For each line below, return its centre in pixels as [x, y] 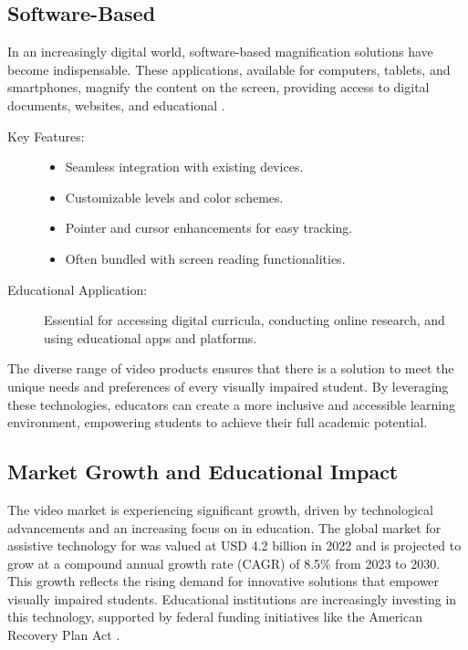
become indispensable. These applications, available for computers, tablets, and [229, 69]
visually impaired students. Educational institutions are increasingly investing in [232, 598]
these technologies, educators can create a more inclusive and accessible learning [231, 404]
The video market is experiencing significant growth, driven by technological [220, 509]
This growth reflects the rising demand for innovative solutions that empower [224, 581]
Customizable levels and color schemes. [174, 197]
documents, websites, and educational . [116, 105]
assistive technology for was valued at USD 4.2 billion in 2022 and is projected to [234, 545]
